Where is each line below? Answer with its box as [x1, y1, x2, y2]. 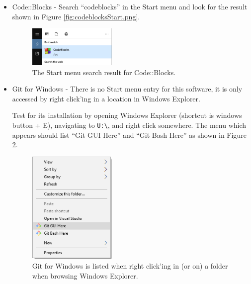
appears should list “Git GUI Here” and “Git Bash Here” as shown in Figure [12, 129, 247, 140]
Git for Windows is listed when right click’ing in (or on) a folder [32, 261, 228, 271]
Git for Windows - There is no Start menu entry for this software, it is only [12, 84, 243, 94]
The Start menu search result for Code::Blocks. [32, 67, 176, 77]
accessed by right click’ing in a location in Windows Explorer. [12, 93, 200, 103]
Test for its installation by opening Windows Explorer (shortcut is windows [12, 110, 242, 120]
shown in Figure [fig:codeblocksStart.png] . [12, 11, 140, 21]
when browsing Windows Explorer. [32, 270, 138, 281]
